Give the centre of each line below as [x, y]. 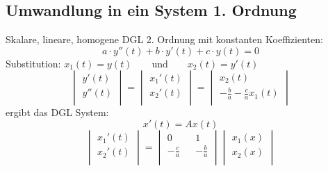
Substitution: [33, 63]
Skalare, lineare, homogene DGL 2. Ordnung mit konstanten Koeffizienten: [164, 39]
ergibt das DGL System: [57, 112]
